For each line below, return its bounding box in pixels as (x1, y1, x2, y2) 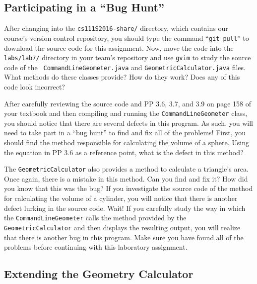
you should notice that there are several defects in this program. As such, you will (4, 117, 253, 128)
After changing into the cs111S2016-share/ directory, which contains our (4, 23, 228, 33)
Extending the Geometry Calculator (4, 266, 193, 282)
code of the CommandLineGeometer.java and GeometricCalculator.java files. (4, 62, 246, 72)
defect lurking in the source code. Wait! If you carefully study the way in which (4, 202, 246, 213)
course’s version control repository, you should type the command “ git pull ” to (4, 32, 249, 43)
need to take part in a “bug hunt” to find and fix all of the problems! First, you (4, 127, 246, 138)
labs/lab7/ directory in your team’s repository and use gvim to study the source (4, 52, 251, 63)
